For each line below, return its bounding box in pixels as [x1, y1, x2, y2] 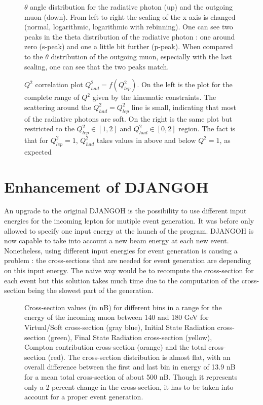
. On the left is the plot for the [137, 79, 233, 90]
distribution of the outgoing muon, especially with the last [51, 51, 232, 61]
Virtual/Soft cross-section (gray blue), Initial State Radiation [24, 321, 215, 332]
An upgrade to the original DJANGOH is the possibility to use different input [4, 205, 247, 216]
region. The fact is [178, 123, 235, 134]
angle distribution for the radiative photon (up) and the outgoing [30, 2, 233, 12]
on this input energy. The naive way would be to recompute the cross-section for [4, 265, 254, 276]
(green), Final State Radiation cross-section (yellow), [48, 332, 212, 342]
